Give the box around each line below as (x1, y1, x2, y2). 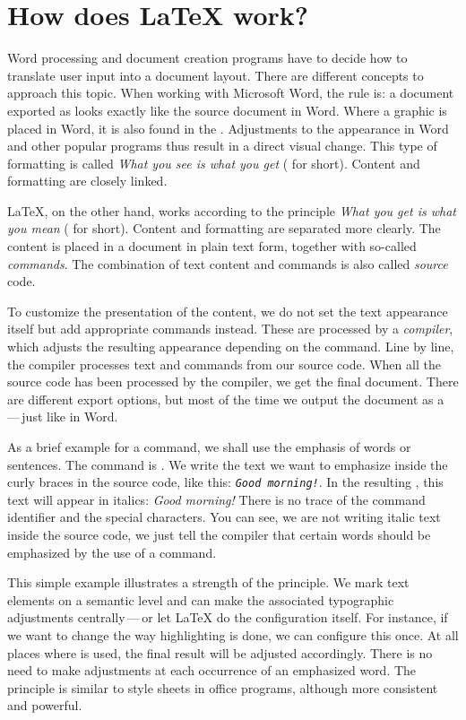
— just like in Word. (7, 407, 118, 426)
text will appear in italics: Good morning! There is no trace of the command (7, 490, 426, 508)
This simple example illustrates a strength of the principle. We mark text (7, 573, 410, 592)
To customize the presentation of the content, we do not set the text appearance (7, 301, 448, 320)
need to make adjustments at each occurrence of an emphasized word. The (7, 661, 417, 680)
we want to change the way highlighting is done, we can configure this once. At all (7, 626, 459, 644)
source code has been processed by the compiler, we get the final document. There (7, 372, 459, 391)
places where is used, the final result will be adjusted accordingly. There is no (7, 643, 433, 662)
